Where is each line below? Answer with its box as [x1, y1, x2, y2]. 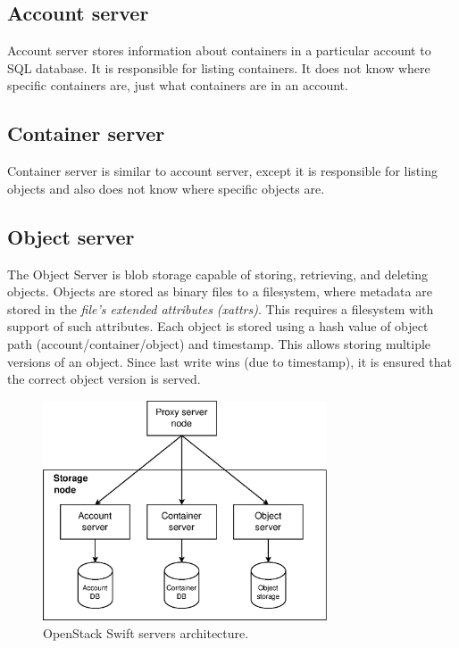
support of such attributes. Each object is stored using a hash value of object [7, 317, 429, 336]
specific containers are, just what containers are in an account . [7, 76, 348, 95]
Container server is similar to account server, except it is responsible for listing [7, 162, 438, 180]
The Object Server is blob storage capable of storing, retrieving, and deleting [7, 264, 429, 283]
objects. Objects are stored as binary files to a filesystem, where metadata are [7, 282, 432, 301]
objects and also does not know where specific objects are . [7, 179, 325, 197]
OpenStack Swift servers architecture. [43, 623, 249, 642]
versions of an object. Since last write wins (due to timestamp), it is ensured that [7, 352, 453, 370]
